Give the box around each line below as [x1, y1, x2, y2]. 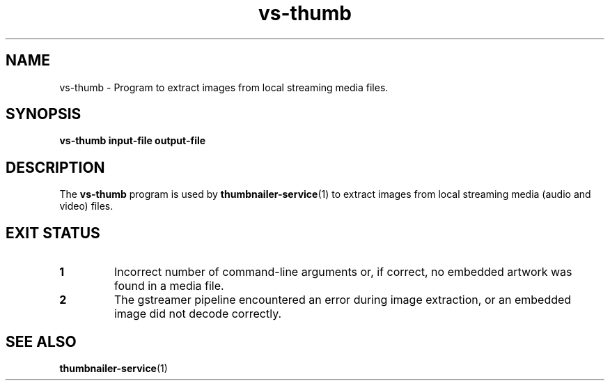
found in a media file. [114, 279, 224, 293]
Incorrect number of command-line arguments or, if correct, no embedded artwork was [114, 265, 572, 279]
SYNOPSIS [6, 105, 81, 123]
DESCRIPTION [6, 158, 105, 176]
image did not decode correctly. [114, 307, 282, 321]
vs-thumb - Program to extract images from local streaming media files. [59, 81, 389, 93]
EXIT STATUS [6, 224, 100, 242]
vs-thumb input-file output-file [59, 134, 206, 147]
